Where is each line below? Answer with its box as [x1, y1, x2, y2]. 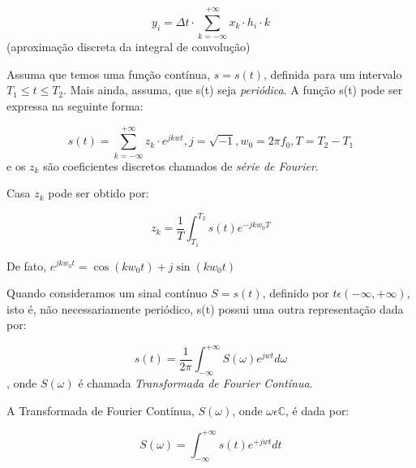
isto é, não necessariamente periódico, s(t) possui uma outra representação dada [6, 300, 404, 317]
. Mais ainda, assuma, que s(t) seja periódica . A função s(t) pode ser [63, 81, 403, 98]
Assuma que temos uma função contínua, [6, 65, 211, 82]
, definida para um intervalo [264, 65, 402, 82]
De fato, [6, 257, 47, 274]
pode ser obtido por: [48, 184, 149, 201]
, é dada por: [285, 401, 350, 418]
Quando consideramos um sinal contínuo [6, 284, 208, 301]
